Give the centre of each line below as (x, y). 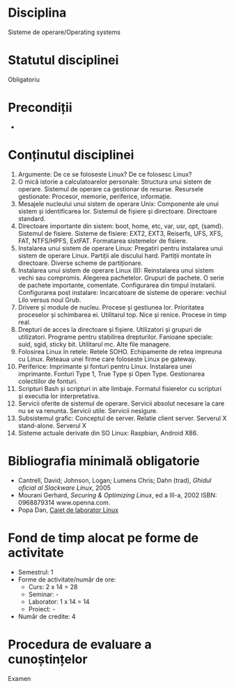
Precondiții (40, 107)
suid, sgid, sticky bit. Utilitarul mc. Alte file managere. (94, 344)
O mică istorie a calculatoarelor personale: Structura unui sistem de (115, 182)
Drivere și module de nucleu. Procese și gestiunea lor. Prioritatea (111, 307)
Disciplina (37, 13)
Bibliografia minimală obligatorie (104, 461)
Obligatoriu (24, 79)
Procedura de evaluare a (80, 644)
